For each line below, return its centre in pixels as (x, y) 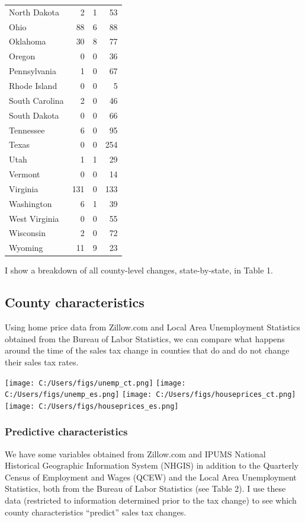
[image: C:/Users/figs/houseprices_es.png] (92, 406)
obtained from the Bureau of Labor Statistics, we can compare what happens (145, 338)
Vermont (25, 174)
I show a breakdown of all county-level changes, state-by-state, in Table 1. (139, 270)
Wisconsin (27, 233)
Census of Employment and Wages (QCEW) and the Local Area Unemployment (151, 477)
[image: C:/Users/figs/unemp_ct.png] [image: (95, 383)
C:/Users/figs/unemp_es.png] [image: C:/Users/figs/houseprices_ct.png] (150, 395)
